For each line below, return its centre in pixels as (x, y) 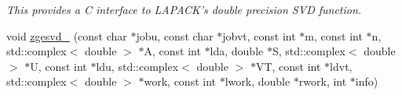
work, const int (180, 81)
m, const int (334, 35)
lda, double (237, 51)
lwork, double (258, 81)
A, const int (172, 51)
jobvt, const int (259, 35)
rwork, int (323, 81)
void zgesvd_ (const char (67, 35)
